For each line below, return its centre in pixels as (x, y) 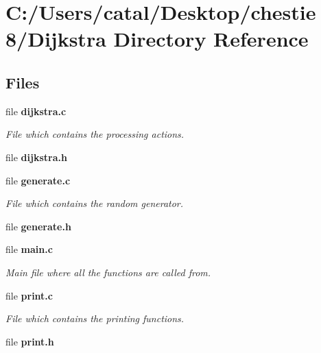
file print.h (30, 341)
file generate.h (38, 226)
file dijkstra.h (36, 157)
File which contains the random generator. (95, 203)
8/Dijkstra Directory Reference (157, 39)
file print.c (29, 295)
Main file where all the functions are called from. (108, 272)
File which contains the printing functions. (95, 318)
